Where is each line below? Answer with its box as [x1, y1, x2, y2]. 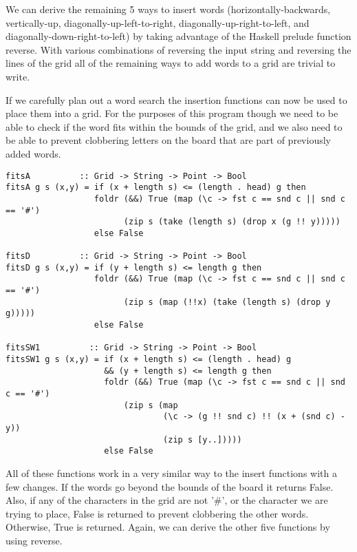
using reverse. [6, 533, 63, 547]
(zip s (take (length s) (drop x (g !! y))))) [123, 217, 340, 227]
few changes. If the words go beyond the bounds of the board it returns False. [6, 479, 334, 493]
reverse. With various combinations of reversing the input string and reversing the [6, 42, 351, 56]
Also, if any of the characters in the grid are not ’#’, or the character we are [6, 493, 328, 507]
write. [6, 69, 30, 83]
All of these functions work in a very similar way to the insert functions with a [6, 465, 337, 480]
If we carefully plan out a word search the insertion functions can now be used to [6, 92, 347, 107]
